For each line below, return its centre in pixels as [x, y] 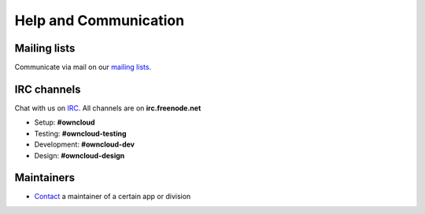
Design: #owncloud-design [79, 155]
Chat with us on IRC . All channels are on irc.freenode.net [108, 108]
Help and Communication [100, 20]
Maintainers [45, 178]
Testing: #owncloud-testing [80, 133]
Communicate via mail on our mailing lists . [83, 67]
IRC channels [48, 89]
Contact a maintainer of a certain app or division [113, 197]
